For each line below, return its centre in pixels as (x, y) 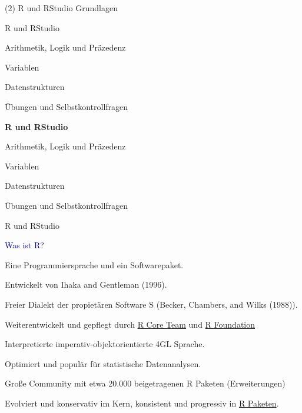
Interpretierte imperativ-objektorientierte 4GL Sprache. (105, 344)
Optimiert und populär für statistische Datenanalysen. (103, 363)
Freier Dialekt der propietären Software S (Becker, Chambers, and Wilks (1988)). (151, 304)
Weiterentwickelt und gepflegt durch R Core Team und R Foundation (130, 324)
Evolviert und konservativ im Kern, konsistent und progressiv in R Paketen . (142, 403)
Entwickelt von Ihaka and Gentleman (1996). (86, 284)
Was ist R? (24, 245)
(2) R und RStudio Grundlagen (61, 8)
